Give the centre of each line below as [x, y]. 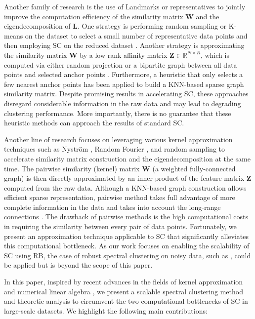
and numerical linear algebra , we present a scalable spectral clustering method [124, 291]
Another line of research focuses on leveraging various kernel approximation [118, 139]
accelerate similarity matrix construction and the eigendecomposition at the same [127, 158]
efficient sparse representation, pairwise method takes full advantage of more [120, 197]
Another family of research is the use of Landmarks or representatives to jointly [125, 6]
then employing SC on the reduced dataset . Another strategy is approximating [124, 45]
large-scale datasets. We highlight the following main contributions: [106, 310]
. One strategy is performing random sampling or [152, 26]
